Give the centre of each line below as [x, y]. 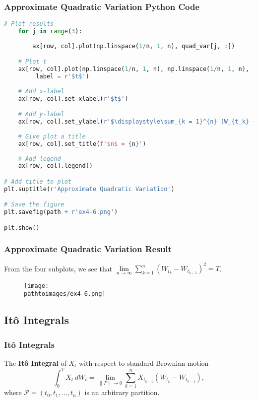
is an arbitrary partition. [122, 392]
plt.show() [22, 228]
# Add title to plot [38, 181]
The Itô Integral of [35, 363]
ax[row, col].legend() [55, 166]
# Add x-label [41, 91]
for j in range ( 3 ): [50, 32]
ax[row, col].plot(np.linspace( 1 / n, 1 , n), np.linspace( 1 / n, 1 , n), [134, 69]
